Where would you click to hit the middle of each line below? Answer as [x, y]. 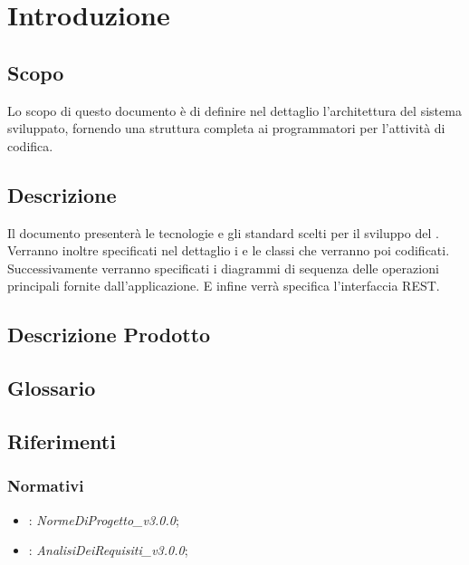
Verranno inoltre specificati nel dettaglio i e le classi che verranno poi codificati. [229, 250]
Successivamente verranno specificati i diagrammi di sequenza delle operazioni [223, 268]
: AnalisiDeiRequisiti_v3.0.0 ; [108, 550]
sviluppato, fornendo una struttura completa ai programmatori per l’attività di [226, 128]
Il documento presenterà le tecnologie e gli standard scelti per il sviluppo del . [223, 232]
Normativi [46, 486]
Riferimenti [62, 441]
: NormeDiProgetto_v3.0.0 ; [104, 519]
